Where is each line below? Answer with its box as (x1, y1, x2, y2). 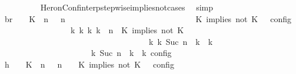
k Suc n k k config (91, 47, 172, 59)
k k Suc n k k (148, 35, 213, 47)
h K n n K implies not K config (4, 58, 174, 70)
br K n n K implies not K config (4, 12, 292, 24)
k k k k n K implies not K (70, 24, 184, 36)
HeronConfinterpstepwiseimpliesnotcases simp (40, 1, 214, 13)
